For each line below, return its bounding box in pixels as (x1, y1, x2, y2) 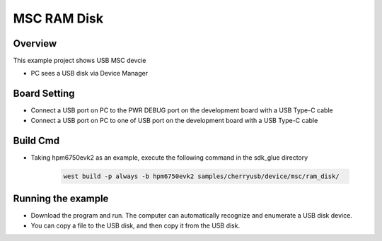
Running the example (13, 193, 109, 205)
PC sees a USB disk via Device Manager (30, 69, 149, 78)
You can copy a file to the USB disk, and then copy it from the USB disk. (30, 221, 241, 230)
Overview (13, 37, 57, 49)
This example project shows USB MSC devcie (13, 57, 146, 65)
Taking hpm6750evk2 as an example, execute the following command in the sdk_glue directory (30, 153, 308, 162)
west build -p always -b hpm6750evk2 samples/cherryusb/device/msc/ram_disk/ (63, 172, 340, 180)
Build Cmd (13, 134, 60, 146)
